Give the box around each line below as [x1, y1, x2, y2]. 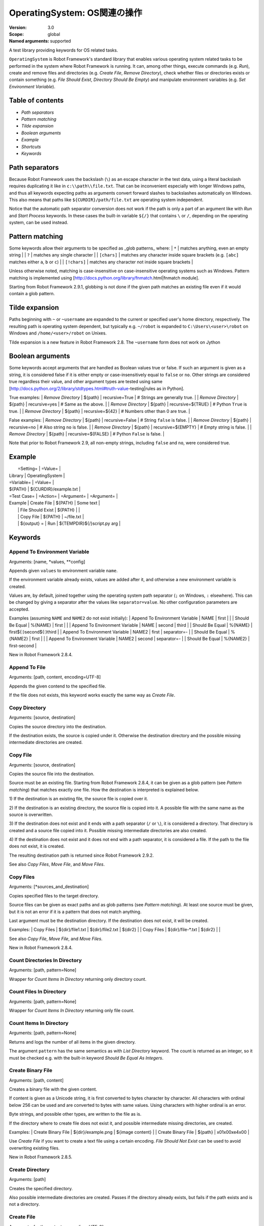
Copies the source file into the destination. [9, 770, 95, 777]
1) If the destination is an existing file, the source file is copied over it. [9, 796, 149, 802]
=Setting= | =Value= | [18, 466, 61, 472]
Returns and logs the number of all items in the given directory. [9, 1039, 136, 1045]
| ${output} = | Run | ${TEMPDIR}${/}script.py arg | [18, 520, 121, 527]
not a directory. [9, 1201, 40, 1207]
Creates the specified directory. [9, 1185, 73, 1191]
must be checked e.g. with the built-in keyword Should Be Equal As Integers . [9, 1055, 164, 1061]
